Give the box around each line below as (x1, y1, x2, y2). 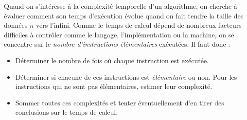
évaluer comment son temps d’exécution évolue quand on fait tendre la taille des (4, 10, 244, 20)
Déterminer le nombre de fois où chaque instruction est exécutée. (15, 55, 209, 65)
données (4, 20, 28, 30)
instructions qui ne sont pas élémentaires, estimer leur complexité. (15, 81, 212, 91)
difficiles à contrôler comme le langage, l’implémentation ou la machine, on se (4, 29, 234, 39)
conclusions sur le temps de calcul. (15, 107, 118, 117)
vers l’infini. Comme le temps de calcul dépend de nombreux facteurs (36, 20, 242, 30)
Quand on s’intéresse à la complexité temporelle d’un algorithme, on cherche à (4, 1, 237, 11)
